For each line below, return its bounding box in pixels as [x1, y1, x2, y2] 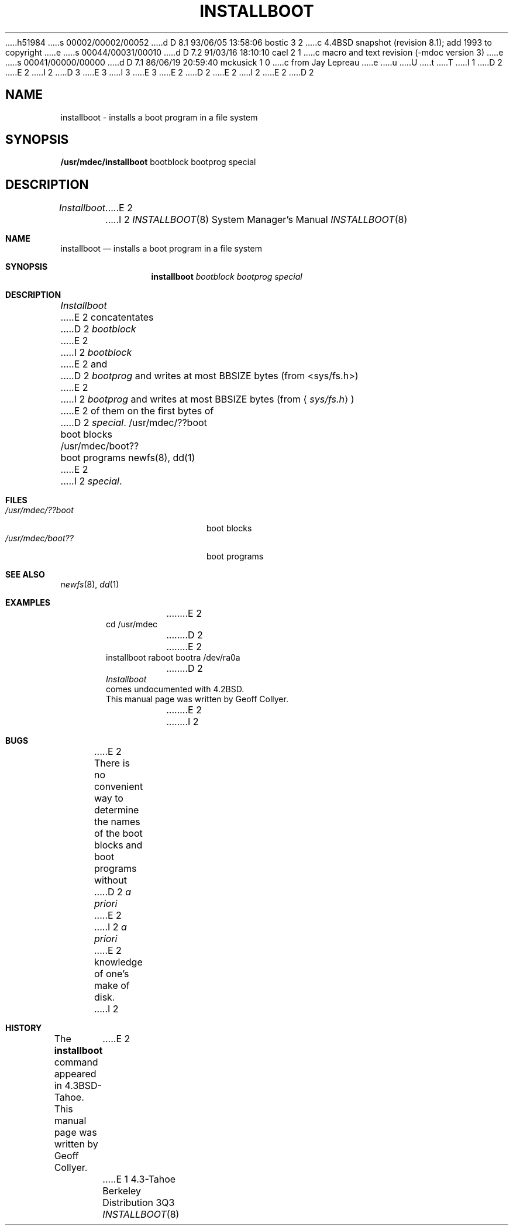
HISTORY [5, 1023, 42, 1033]
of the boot [94, 827, 143, 840]
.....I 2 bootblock [60, 346, 132, 359]
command [54, 1056, 98, 1068]
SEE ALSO [5, 569, 45, 580]
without [94, 874, 127, 887]
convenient [94, 781, 143, 793]
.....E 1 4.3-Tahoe [102, 1173, 176, 1186]
